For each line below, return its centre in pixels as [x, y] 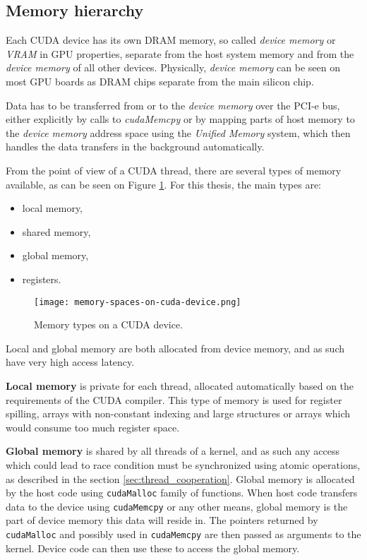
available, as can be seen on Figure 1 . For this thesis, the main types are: [164, 184]
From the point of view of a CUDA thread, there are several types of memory [174, 170]
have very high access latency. [70, 362]
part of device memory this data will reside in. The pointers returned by [162, 520]
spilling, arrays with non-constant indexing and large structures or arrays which [178, 413]
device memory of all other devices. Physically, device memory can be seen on [173, 67]
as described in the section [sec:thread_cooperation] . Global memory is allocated [180, 478]
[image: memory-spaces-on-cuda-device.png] [138, 302]
